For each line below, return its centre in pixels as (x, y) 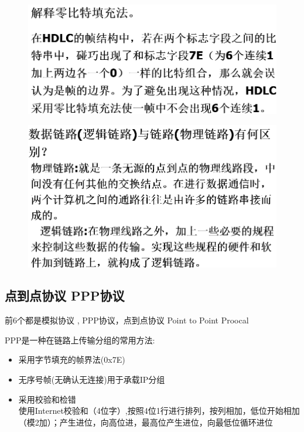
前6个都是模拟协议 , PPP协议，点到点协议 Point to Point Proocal (127, 320)
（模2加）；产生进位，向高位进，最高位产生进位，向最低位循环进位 (146, 422)
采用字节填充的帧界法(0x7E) (72, 360)
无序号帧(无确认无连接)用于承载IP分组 (92, 379)
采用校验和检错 (47, 399)
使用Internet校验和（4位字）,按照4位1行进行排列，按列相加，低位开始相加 (159, 411)
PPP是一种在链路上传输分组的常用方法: (80, 340)
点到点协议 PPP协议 (65, 296)
